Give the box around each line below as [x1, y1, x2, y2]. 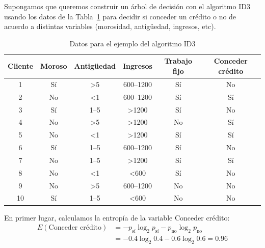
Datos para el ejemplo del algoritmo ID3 [69, 38, 196, 48]
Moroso [40, 61, 67, 71]
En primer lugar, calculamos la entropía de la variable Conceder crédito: [4, 212, 230, 223]
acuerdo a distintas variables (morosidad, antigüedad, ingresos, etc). [4, 21, 216, 32]
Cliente [8, 61, 34, 71]
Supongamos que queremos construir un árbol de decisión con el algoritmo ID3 [4, 1, 250, 11]
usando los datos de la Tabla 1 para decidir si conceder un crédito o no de [4, 11, 236, 21]
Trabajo [164, 56, 193, 66]
